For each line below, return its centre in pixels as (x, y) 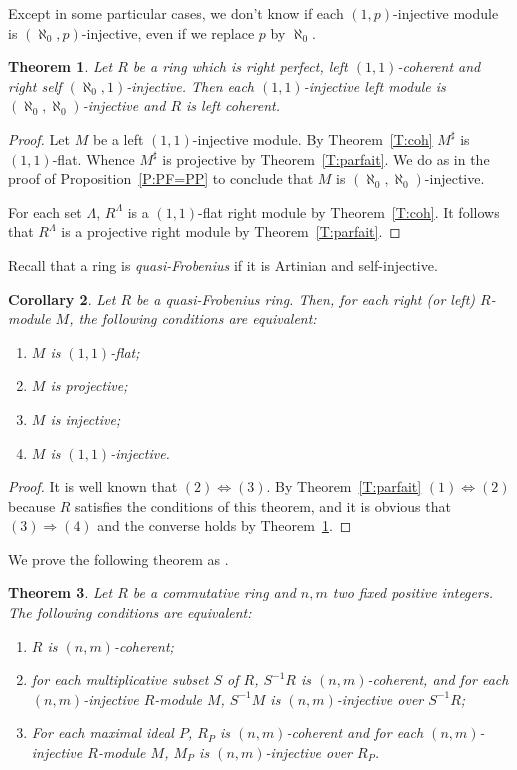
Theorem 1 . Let (60, 66)
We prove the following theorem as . (118, 558)
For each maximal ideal (102, 732)
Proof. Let (39, 138)
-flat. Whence (93, 158)
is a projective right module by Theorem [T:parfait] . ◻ (231, 231)
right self (35, 85)
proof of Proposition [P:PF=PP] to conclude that (161, 178)
